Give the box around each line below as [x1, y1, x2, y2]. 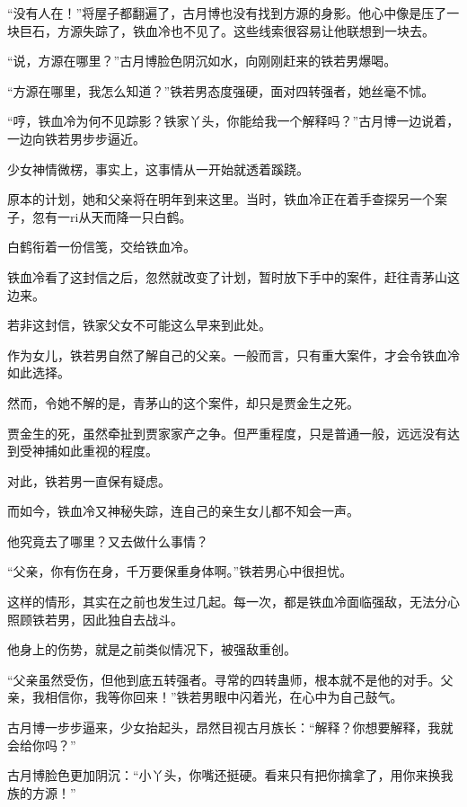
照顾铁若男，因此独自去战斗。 [7, 609, 183, 628]
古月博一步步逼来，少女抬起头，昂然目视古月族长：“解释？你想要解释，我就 [7, 718, 454, 737]
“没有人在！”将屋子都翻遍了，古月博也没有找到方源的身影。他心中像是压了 [7, 4, 447, 22]
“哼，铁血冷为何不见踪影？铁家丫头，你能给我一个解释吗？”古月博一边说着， [7, 111, 460, 130]
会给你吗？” [7, 735, 76, 754]
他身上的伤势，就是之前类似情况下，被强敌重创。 [7, 640, 296, 659]
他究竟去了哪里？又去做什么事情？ [7, 531, 208, 550]
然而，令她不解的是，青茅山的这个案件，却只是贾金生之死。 [7, 393, 359, 412]
